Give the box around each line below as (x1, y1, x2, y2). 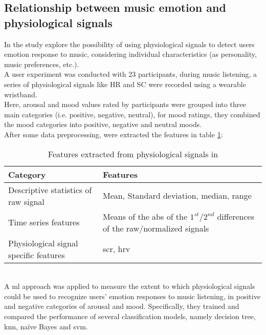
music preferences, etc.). (4, 58, 79, 69)
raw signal (8, 195, 45, 207)
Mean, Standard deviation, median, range (103, 190, 252, 202)
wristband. (4, 89, 37, 99)
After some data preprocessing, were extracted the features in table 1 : (4, 129, 223, 139)
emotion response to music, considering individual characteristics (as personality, (4, 49, 257, 59)
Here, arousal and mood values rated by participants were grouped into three (4, 99, 246, 110)
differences (217, 210, 254, 222)
